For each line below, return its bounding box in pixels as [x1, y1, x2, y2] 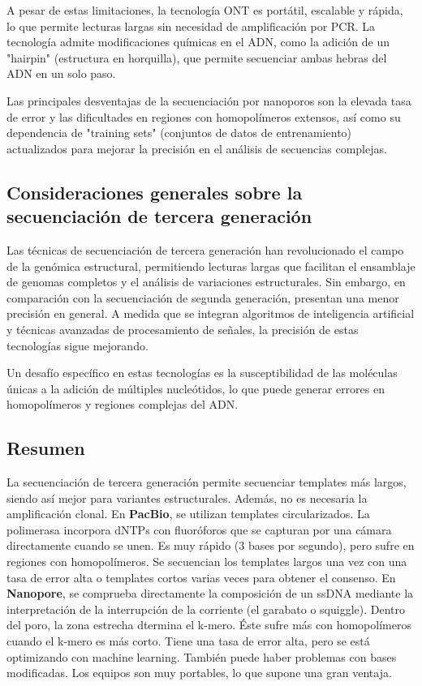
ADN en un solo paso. [6, 65, 116, 82]
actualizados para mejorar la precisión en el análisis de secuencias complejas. [6, 139, 387, 156]
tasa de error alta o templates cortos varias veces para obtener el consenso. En [6, 568, 396, 585]
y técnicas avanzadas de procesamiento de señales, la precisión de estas [6, 320, 359, 337]
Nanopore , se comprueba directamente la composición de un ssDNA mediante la [6, 585, 414, 602]
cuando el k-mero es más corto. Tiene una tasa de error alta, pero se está [6, 632, 370, 650]
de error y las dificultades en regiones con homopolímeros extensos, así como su [6, 108, 401, 125]
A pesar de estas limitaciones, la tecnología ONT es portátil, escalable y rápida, [6, 2, 403, 18]
